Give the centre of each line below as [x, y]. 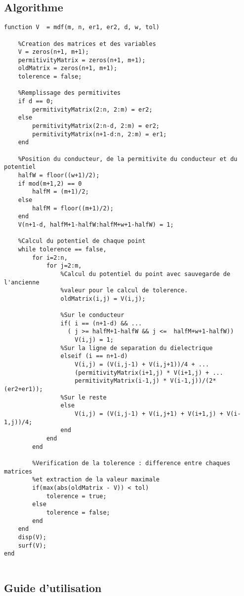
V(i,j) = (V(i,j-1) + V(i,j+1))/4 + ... [142, 365]
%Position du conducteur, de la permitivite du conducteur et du [128, 159]
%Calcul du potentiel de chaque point [82, 241]
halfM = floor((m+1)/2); [73, 208]
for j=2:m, [64, 266]
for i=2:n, [50, 258]
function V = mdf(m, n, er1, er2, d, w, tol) [82, 27]
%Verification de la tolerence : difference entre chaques [131, 463]
